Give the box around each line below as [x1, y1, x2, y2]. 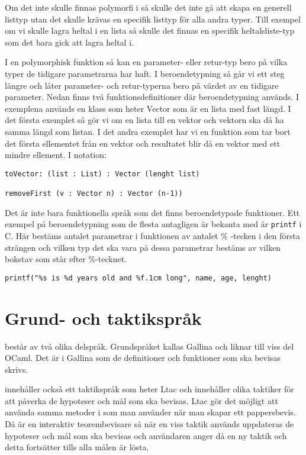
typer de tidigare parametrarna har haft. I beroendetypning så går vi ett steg [5, 67, 285, 79]
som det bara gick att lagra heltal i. [5, 36, 134, 48]
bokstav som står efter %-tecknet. [5, 253, 127, 265]
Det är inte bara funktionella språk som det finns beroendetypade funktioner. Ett [5, 206, 300, 218]
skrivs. [5, 363, 28, 375]
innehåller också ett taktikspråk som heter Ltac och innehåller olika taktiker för [5, 383, 294, 395]
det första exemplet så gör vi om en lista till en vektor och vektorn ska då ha [5, 114, 284, 126]
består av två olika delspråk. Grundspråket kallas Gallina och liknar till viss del [5, 340, 294, 352]
